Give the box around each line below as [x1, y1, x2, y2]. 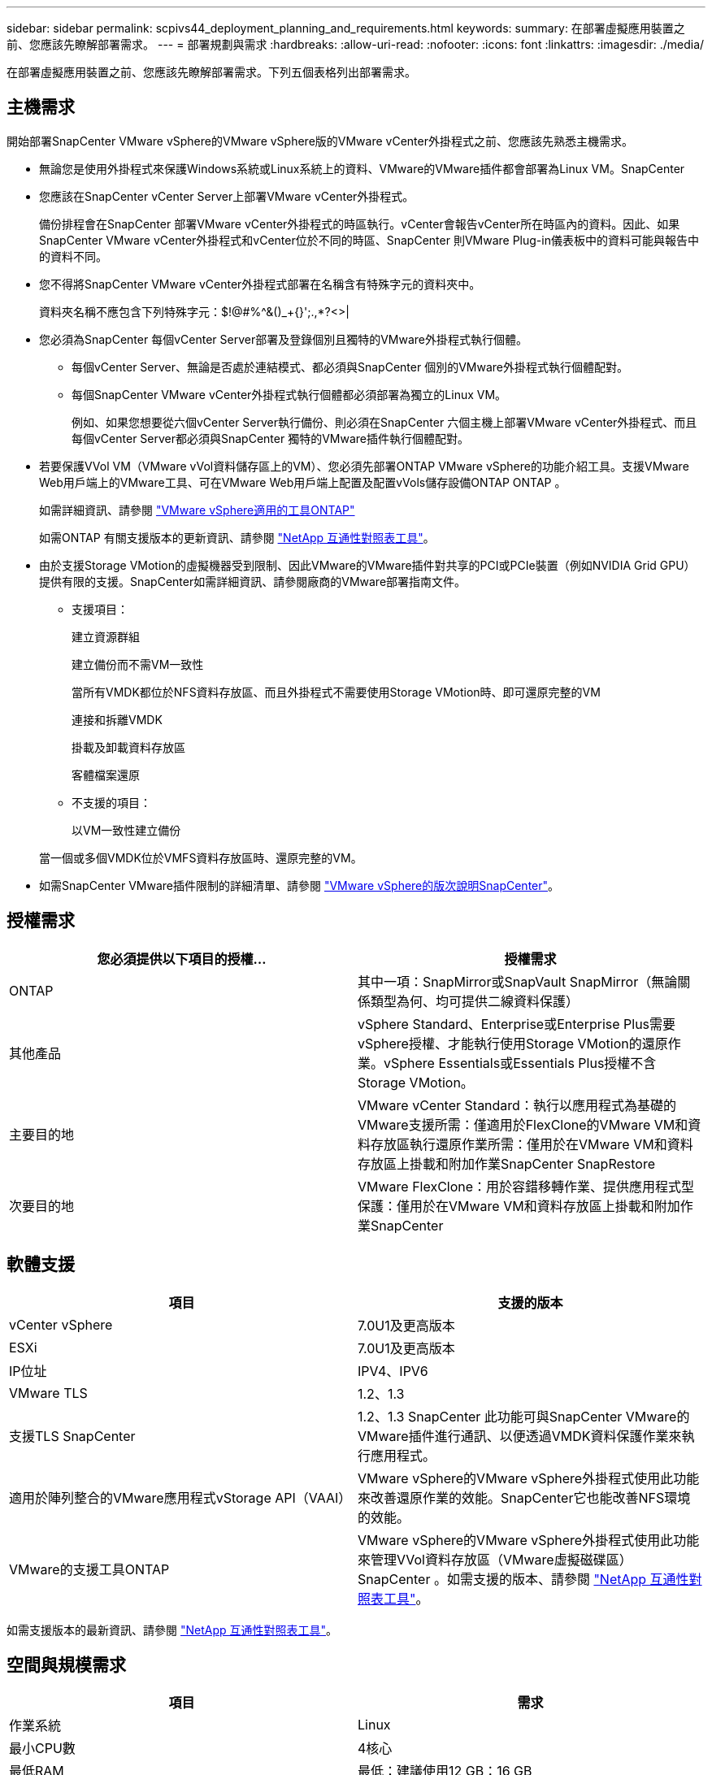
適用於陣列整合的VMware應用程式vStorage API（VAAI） [9, 1489, 352, 1506]
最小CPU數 [9, 1740, 76, 1757]
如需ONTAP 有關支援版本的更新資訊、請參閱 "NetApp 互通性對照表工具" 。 [39, 530, 435, 545]
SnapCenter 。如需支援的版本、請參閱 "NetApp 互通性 [358, 1570, 689, 1587]
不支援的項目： [72, 795, 151, 809]
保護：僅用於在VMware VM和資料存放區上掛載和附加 [358, 1197, 680, 1214]
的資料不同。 [39, 249, 107, 263]
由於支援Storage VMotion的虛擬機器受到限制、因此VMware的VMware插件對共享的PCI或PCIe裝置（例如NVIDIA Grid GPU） [39, 558, 696, 572]
